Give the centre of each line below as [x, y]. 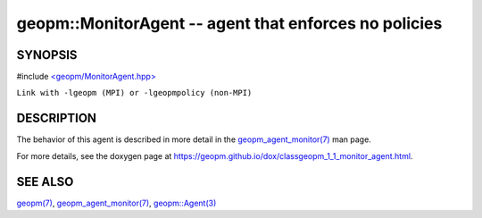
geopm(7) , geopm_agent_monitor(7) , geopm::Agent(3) [116, 203]
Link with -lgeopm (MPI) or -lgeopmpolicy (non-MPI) [134, 93]
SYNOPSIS [47, 55]
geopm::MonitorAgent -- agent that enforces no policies [229, 23]
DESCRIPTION [57, 118]
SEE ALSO [45, 182]
